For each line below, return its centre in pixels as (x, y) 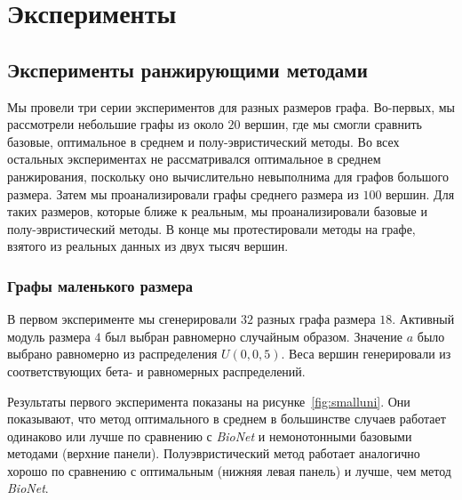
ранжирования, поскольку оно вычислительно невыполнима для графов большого (228, 176)
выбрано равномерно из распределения (112, 354)
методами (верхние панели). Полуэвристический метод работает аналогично (214, 453)
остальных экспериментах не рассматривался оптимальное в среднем (194, 159)
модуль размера (49, 336)
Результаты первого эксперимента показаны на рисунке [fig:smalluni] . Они (209, 401)
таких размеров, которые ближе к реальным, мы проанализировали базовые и (217, 211)
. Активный (423, 319)
